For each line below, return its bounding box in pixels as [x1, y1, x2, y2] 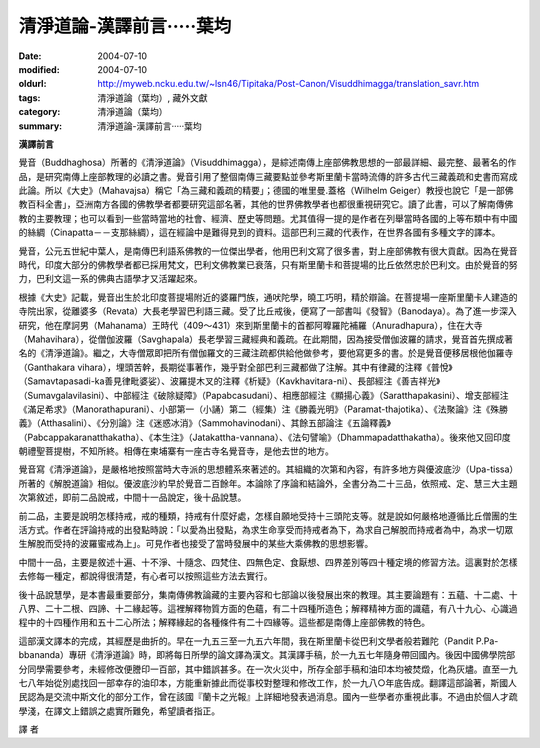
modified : [18, 63, 60, 75]
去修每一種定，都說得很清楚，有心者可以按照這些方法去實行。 [18, 570, 273, 582]
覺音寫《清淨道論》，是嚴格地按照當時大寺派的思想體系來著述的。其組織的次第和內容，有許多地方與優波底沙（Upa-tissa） [18, 463, 519, 475]
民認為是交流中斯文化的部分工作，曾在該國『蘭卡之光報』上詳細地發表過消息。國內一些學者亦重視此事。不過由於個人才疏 [18, 691, 518, 703]
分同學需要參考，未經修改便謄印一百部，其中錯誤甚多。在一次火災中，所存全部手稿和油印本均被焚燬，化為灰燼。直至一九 [18, 663, 518, 675]
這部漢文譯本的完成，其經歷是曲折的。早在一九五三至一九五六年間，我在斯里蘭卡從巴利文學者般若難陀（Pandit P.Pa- [18, 635, 499, 647]
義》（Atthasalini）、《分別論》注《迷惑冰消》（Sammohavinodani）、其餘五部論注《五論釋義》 [18, 417, 392, 429]
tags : [18, 91, 41, 104]
